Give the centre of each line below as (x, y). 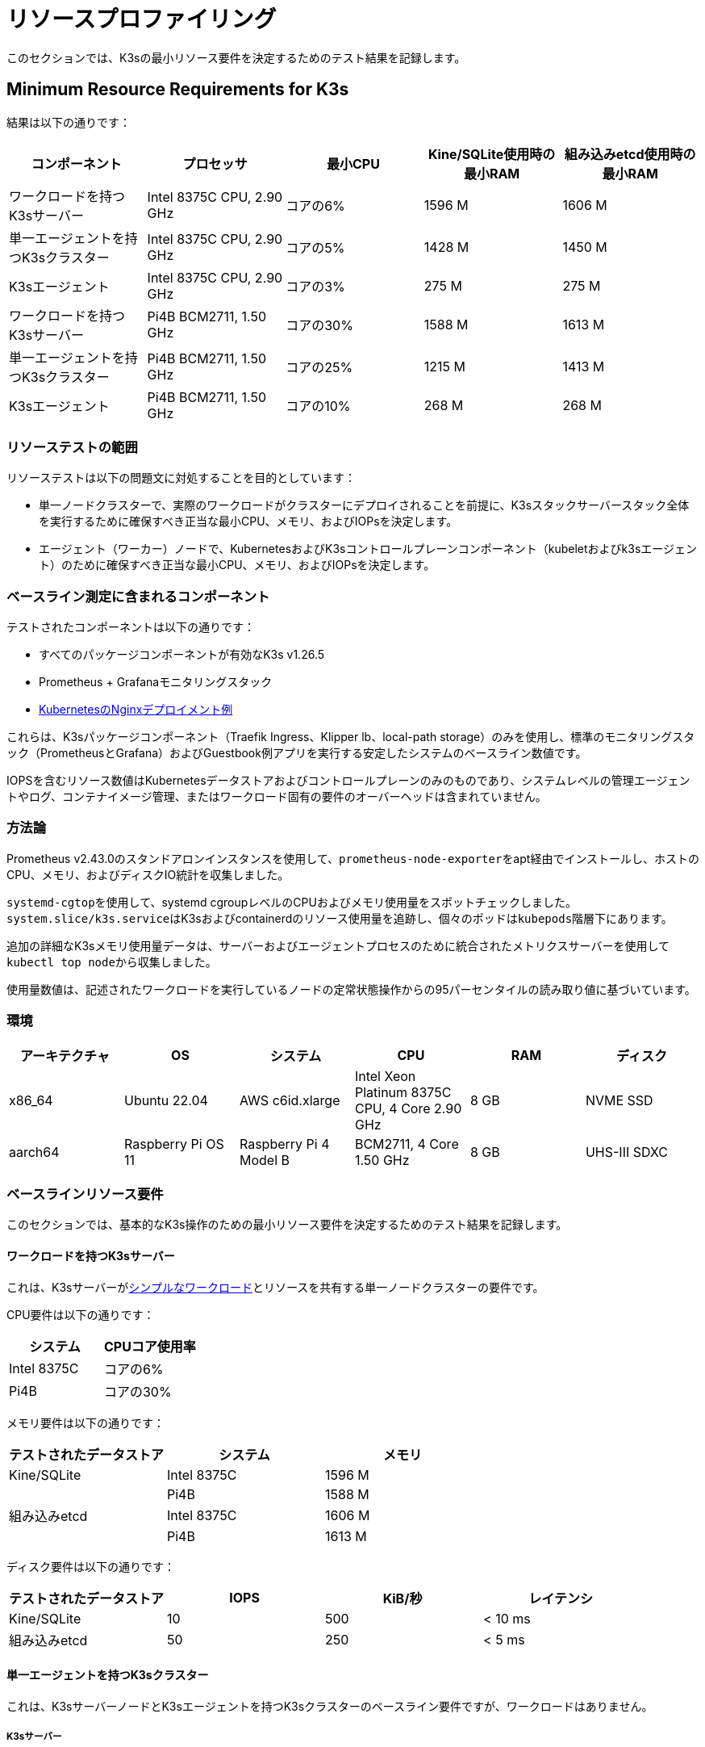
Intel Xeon (385, 1076)
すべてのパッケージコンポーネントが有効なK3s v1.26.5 (182, 655)
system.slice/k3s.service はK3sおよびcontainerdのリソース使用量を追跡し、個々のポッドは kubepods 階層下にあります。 (340, 918)
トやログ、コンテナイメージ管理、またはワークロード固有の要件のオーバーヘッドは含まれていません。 (277, 797)
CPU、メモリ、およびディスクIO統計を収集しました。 (148, 874)
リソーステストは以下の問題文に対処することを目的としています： (181, 478)
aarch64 (34, 1152)
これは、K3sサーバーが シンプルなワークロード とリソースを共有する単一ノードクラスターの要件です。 (275, 1287)
